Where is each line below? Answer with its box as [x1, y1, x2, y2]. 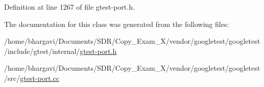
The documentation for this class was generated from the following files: [4, 18, 229, 29]
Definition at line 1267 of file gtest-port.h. [4, 2, 135, 12]
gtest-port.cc [20, 72, 59, 83]
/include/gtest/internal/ [4, 45, 80, 56]
